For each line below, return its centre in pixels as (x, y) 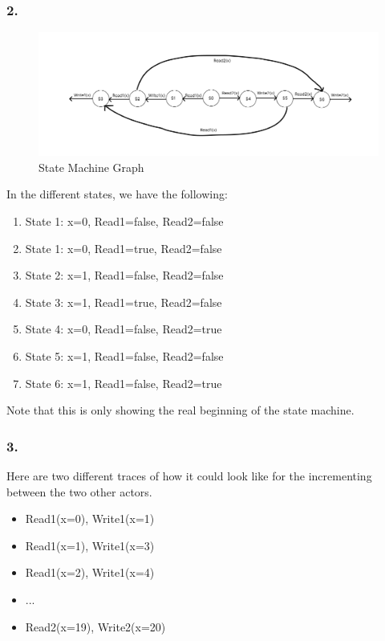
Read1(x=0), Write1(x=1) (90, 519)
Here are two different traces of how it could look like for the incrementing (189, 475)
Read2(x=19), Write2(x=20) (95, 626)
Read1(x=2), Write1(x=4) (90, 572)
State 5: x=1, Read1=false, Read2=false (124, 355)
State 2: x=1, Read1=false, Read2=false (124, 275)
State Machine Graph (91, 167)
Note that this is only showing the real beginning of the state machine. (180, 410)
